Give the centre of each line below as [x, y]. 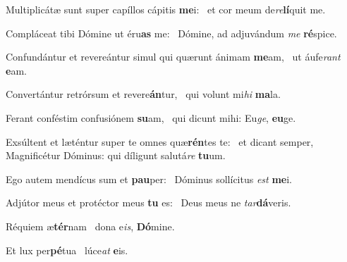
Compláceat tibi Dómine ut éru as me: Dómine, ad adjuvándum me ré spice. [171, 33]
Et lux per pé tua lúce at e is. [67, 250]
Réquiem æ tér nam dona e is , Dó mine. [90, 226]
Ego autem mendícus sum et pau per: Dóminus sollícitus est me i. [149, 179]
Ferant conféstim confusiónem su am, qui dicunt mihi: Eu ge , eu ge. [151, 117]
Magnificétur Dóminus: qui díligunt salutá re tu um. [116, 155]
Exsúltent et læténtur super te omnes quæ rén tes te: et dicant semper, [160, 141]
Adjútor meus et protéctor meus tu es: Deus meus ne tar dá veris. [148, 202]
